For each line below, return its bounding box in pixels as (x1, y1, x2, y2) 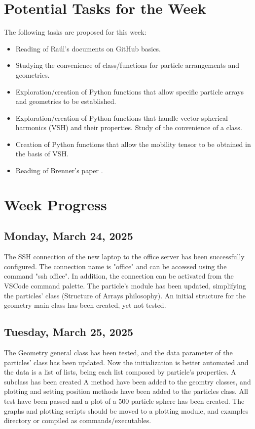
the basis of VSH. (15, 148, 69, 159)
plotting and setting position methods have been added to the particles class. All (4, 386, 248, 396)
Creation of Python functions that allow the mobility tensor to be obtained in (15, 139, 251, 149)
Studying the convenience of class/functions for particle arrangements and (15, 60, 239, 70)
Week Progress (4, 194, 107, 214)
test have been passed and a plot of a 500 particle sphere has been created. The (4, 395, 245, 406)
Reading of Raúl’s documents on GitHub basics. (15, 43, 161, 53)
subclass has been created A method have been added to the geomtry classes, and (4, 376, 251, 386)
